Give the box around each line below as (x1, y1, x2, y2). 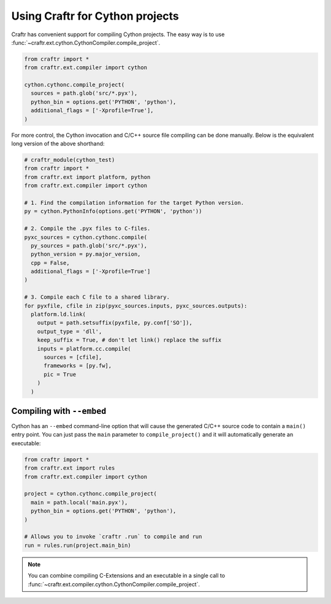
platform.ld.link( (31, 311, 86, 318)
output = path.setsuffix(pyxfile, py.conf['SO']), (37, 319, 192, 326)
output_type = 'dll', (37, 328, 102, 335)
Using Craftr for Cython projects (11, 9, 179, 23)
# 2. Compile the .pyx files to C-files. (24, 225, 151, 232)
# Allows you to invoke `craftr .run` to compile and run (24, 533, 202, 540)
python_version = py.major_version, (31, 251, 141, 258)
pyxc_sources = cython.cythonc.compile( (24, 234, 147, 240)
